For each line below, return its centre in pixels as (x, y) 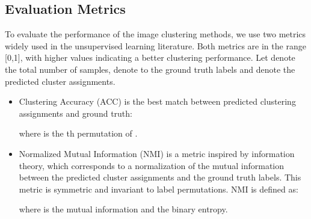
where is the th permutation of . (78, 133)
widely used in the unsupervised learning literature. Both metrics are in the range (155, 45)
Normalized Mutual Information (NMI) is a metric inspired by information (157, 153)
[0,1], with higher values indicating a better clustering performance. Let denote (150, 57)
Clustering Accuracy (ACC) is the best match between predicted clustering (157, 101)
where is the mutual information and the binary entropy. (123, 209)
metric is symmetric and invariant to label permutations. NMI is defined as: (159, 189)
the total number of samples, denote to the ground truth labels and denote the (150, 69)
